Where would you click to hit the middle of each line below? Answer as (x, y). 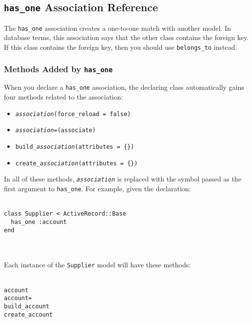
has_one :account (39, 222)
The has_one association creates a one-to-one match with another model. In (117, 28)
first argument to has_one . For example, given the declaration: (97, 188)
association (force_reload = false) (73, 114)
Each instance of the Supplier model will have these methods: (97, 265)
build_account (27, 306)
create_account (29, 314)
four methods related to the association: (64, 97)
